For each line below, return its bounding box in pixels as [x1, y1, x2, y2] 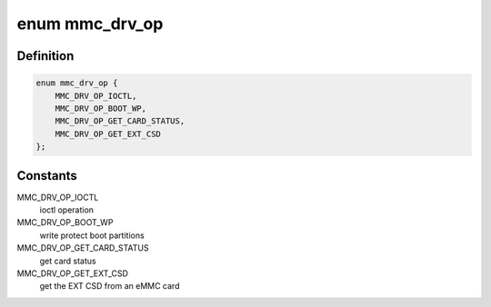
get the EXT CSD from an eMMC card [39, 281, 180, 292]
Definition [16, 48, 75, 64]
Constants [16, 168, 77, 183]
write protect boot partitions [39, 230, 145, 241]
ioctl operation [39, 204, 95, 215]
